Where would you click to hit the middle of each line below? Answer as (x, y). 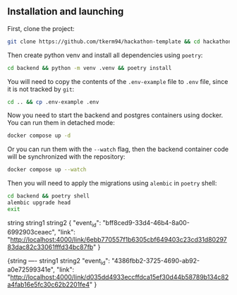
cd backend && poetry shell (49, 196)
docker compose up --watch (47, 170)
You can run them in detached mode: (61, 123)
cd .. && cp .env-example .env (53, 102)
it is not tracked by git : (41, 89)
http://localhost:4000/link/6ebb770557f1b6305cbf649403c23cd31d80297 (119, 239)
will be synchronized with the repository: (66, 157)
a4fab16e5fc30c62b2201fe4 (49, 284)
